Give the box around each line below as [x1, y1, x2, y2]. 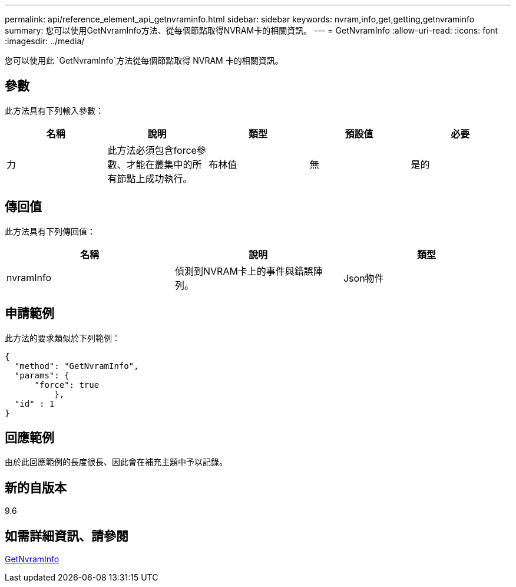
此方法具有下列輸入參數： [5, 105, 104, 116]
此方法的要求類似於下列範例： [5, 332, 120, 343]
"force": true [34, 380, 100, 390]
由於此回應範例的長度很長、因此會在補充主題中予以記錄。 [5, 457, 227, 467]
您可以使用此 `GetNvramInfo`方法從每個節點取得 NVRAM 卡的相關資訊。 [5, 55, 283, 65]
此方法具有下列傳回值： [5, 226, 95, 236]
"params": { [14, 370, 70, 380]
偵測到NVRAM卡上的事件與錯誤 [174, 265, 313, 277]
